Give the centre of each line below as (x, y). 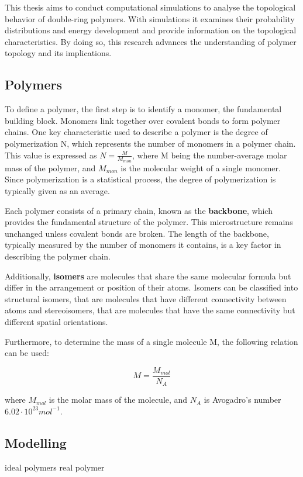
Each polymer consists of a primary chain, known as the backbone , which (139, 210)
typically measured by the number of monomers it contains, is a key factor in (143, 245)
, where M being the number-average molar (209, 155)
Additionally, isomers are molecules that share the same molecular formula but (148, 276)
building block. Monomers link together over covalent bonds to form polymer (143, 120)
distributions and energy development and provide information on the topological (151, 30)
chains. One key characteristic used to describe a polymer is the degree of (136, 132)
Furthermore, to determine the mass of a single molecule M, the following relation (151, 341)
